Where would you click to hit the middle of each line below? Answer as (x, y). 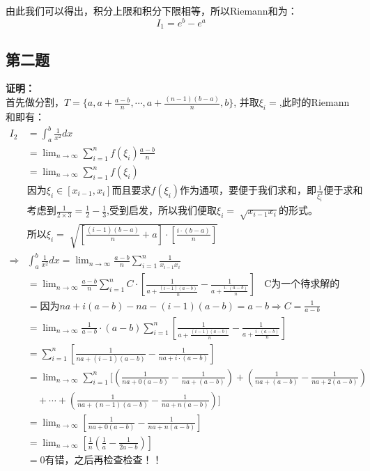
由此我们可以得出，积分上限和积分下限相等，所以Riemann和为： (152, 10)
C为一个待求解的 (302, 285)
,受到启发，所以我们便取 (162, 211)
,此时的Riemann (314, 102)
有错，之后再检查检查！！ (103, 460)
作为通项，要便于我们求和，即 (248, 191)
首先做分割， (35, 102)
